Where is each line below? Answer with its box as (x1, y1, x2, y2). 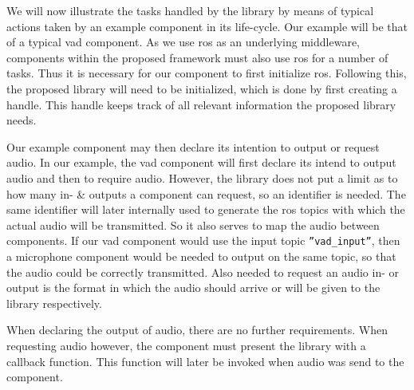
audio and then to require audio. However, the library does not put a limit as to (6, 169, 398, 186)
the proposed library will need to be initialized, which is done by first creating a (6, 80, 397, 97)
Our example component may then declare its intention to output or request (6, 138, 380, 155)
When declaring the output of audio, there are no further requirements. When (6, 321, 388, 338)
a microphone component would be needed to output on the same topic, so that (6, 247, 396, 264)
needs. (6, 112, 37, 128)
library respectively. (6, 294, 102, 311)
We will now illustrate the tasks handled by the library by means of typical (6, 2, 374, 18)
